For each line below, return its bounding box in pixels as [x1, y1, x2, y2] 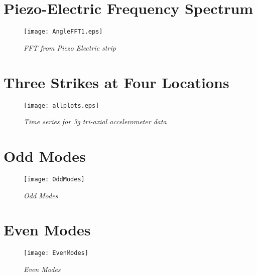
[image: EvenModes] [24, 249, 88, 257]
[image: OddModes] [24, 175, 85, 183]
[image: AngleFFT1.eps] [24, 28, 103, 36]
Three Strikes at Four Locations [4, 72, 229, 92]
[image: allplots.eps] [24, 102, 99, 109]
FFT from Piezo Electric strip [24, 42, 116, 53]
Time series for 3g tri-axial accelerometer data [24, 116, 167, 127]
